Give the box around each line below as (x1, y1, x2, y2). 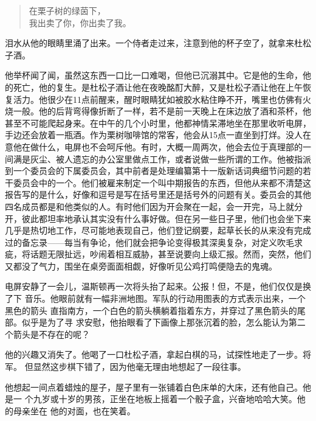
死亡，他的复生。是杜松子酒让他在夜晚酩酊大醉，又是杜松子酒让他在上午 (13, 80, 303, 93)
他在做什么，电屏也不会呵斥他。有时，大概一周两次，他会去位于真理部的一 (13, 140, 311, 153)
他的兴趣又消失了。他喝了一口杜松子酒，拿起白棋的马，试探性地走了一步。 (5, 348, 303, 361)
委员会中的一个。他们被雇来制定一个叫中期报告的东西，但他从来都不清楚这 (13, 176, 311, 189)
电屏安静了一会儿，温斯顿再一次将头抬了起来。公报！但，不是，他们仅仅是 (5, 280, 303, 293)
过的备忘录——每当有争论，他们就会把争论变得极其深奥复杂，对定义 (5, 235, 277, 248)
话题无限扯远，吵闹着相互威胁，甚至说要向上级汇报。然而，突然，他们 (30, 248, 311, 260)
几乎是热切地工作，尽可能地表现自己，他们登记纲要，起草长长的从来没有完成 (5, 224, 311, 237)
